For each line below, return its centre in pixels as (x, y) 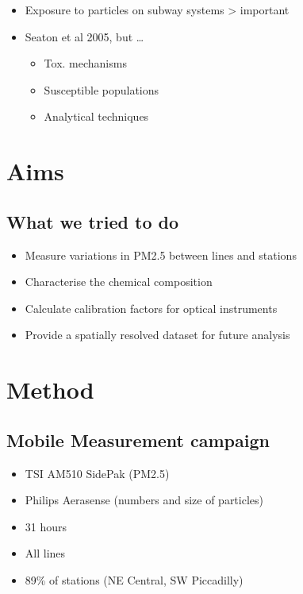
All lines (45, 553)
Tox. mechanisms (85, 63)
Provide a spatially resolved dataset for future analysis (157, 335)
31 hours (46, 526)
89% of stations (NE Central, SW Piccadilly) (134, 579)
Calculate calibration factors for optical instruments (151, 308)
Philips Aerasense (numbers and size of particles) (144, 500)
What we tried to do (93, 221)
